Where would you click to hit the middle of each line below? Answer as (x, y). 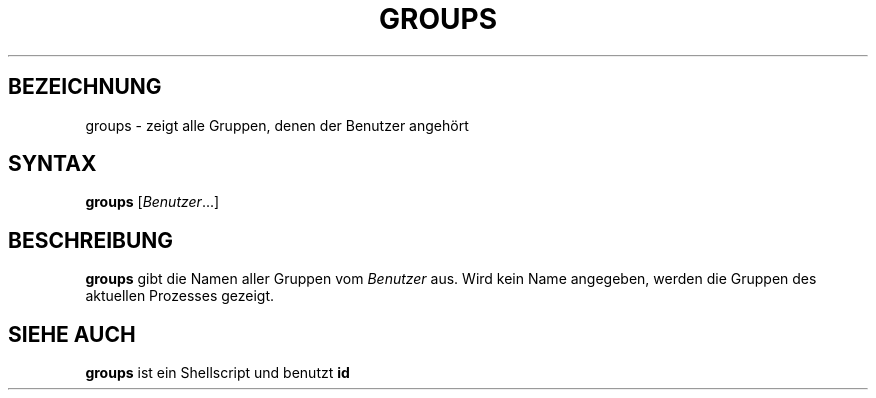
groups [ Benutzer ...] (152, 202)
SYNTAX (52, 164)
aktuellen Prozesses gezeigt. (180, 296)
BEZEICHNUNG (85, 87)
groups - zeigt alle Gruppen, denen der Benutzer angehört (277, 125)
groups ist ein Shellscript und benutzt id (217, 373)
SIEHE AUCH (72, 334)
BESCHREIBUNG (91, 240)
